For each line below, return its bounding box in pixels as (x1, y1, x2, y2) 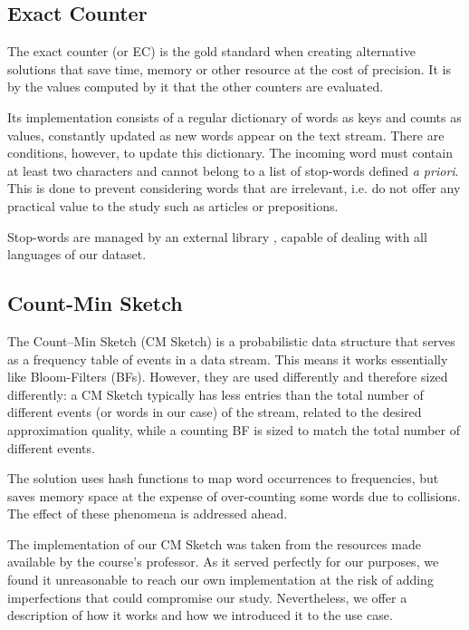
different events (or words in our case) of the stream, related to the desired (7, 402, 422, 422)
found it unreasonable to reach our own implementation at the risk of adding (7, 570, 434, 589)
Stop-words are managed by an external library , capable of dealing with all (7, 227, 427, 246)
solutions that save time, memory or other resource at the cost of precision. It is (7, 59, 451, 78)
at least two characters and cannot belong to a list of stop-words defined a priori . (7, 160, 459, 179)
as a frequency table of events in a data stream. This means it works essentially (7, 349, 448, 368)
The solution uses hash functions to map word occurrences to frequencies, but (7, 469, 439, 488)
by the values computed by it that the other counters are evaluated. (7, 77, 384, 96)
